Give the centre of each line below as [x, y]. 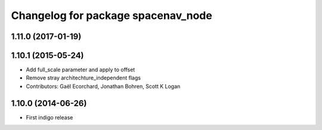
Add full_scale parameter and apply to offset [80, 70]
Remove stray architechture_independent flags [83, 78]
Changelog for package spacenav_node [112, 15]
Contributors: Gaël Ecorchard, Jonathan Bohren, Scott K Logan [103, 86]
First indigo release [49, 117]
